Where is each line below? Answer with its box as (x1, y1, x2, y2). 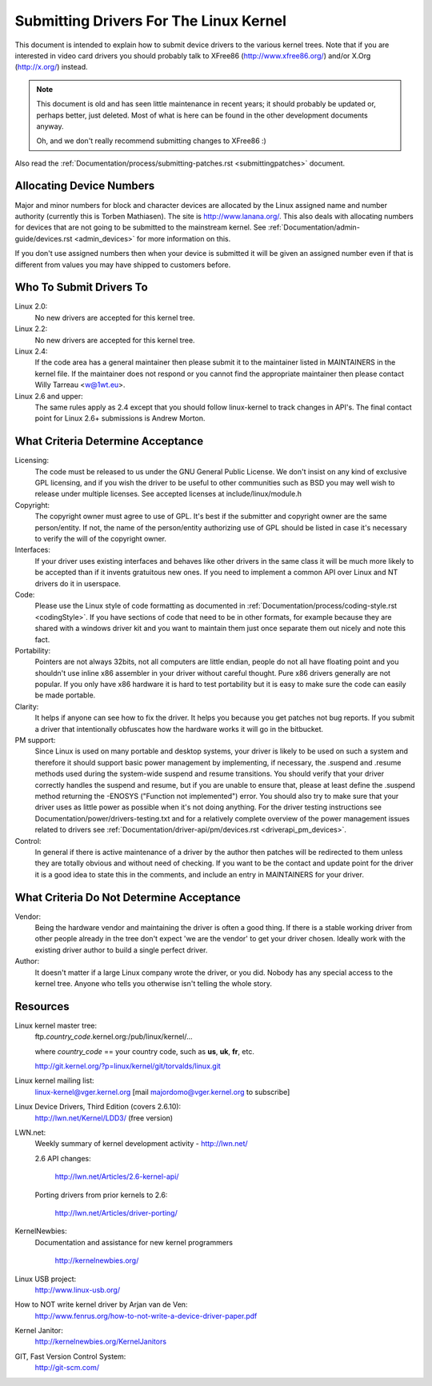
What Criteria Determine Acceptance (14, 434, 204, 448)
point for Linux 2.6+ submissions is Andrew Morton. (34, 413, 206, 423)
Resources (14, 1000, 70, 1013)
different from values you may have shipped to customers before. (14, 260, 231, 270)
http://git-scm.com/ (34, 1363, 100, 1372)
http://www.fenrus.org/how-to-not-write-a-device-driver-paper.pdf (34, 1311, 258, 1320)
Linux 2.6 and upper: (14, 391, 83, 401)
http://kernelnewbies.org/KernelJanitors (34, 1336, 167, 1347)
